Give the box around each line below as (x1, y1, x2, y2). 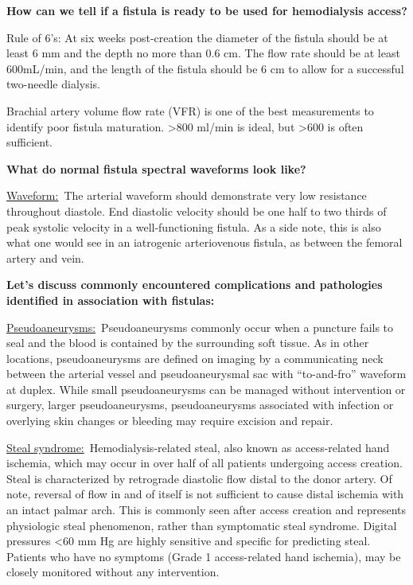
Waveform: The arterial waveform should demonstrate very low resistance (6, 187, 367, 204)
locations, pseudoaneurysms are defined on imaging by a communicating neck (6, 349, 384, 366)
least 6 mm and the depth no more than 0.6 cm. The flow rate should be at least (6, 45, 400, 61)
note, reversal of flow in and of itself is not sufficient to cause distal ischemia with (6, 486, 404, 502)
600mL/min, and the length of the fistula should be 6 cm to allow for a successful (6, 60, 404, 76)
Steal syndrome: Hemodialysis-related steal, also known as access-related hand (6, 439, 390, 455)
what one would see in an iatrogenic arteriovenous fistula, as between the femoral (6, 234, 403, 251)
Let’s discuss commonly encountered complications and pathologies (6, 276, 383, 293)
